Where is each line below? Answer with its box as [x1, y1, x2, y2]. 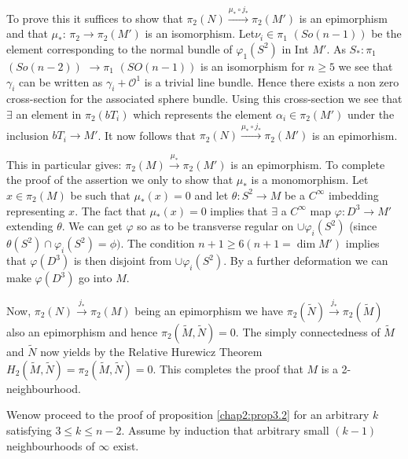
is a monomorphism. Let [251, 171, 369, 188]
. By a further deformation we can [223, 252, 388, 269]
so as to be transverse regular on [137, 218, 294, 234]
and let [194, 186, 229, 203]
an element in [16, 105, 82, 122]
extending [6, 218, 53, 234]
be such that [70, 186, 130, 203]
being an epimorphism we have [134, 302, 284, 318]
